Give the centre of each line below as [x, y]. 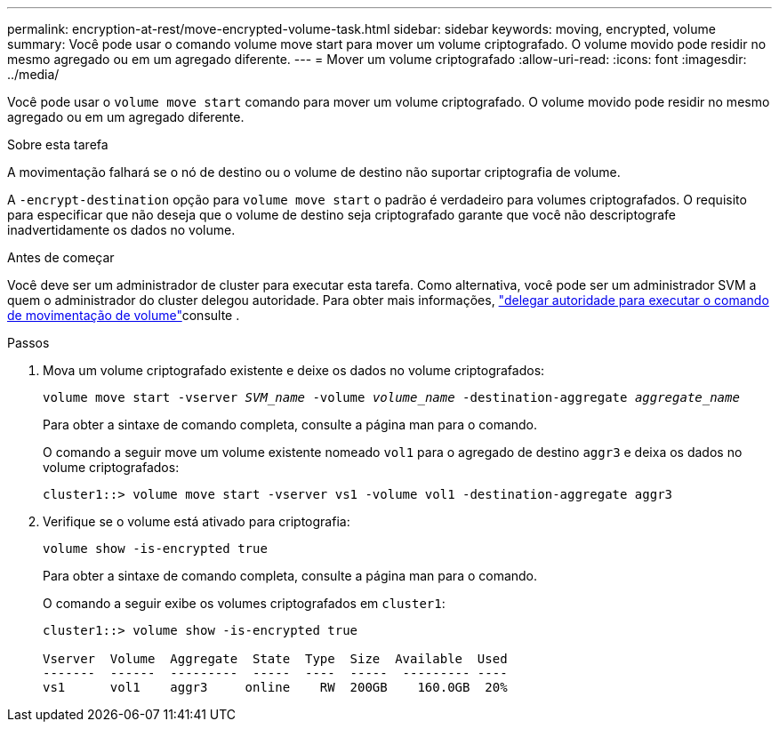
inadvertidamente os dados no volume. [121, 230]
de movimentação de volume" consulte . [124, 315]
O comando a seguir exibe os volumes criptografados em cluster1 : [244, 603]
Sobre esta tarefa [58, 144]
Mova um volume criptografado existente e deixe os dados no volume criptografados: [294, 370]
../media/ [33, 74]
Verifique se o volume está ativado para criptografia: [197, 521]
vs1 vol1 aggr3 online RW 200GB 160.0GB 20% [275, 687]
